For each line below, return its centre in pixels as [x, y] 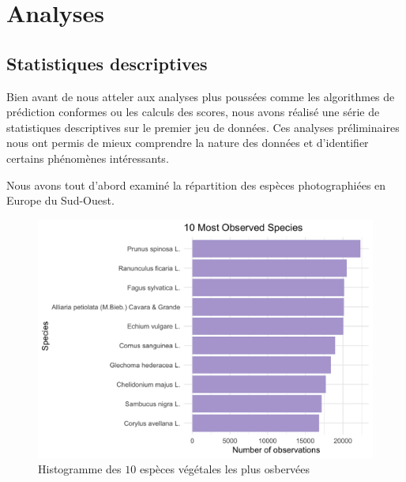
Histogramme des [80, 469]
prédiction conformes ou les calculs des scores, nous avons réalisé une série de [193, 112]
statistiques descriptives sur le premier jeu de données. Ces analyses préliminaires [203, 127]
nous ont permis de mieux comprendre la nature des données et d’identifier [188, 143]
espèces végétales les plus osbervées [225, 469]
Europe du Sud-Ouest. [60, 200]
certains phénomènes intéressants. [88, 158]
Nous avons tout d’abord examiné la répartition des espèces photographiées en [196, 185]
